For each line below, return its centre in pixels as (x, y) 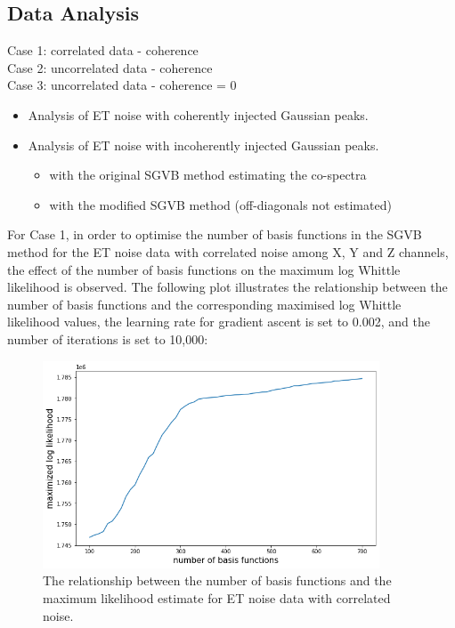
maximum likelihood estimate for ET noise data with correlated (217, 597)
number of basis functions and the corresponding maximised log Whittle (204, 304)
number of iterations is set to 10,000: (108, 338)
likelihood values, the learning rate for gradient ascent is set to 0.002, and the (219, 322)
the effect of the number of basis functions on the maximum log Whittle (204, 269)
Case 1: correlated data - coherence (103, 50)
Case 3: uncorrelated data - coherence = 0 (122, 85)
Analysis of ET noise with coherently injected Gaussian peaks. (198, 114)
